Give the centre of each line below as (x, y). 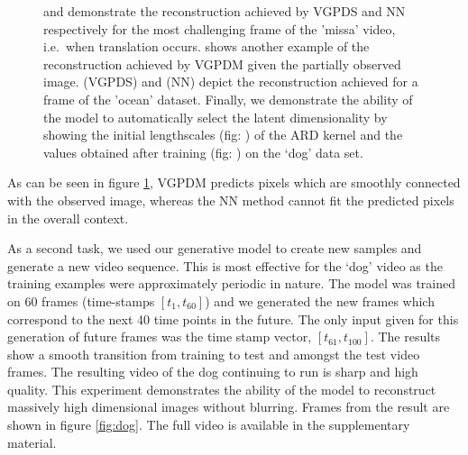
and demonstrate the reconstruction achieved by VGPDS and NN (225, 11)
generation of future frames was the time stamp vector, (160, 337)
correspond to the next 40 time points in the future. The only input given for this (233, 318)
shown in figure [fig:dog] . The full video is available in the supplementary (209, 425)
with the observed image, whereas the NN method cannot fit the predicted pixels (231, 200)
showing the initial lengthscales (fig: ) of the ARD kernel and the (223, 135)
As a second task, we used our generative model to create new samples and (215, 248)
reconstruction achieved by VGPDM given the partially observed (222, 64)
